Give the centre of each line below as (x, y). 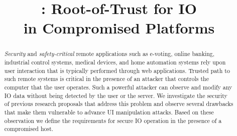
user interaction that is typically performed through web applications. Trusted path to (117, 70)
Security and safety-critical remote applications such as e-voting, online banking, (109, 54)
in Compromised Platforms (119, 28)
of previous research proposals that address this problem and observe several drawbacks (119, 104)
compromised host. (29, 129)
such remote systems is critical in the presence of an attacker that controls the (106, 79)
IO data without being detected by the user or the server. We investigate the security (116, 95)
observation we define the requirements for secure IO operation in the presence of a (113, 120)
